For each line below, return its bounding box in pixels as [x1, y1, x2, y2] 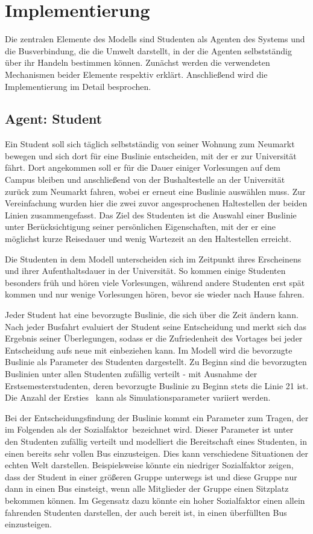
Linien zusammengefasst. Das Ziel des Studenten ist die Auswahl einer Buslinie [5, 208, 297, 221]
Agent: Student [5, 109, 103, 128]
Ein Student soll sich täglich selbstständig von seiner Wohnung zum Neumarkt [5, 138, 295, 150]
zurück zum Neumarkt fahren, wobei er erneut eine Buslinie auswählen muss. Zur [5, 185, 306, 197]
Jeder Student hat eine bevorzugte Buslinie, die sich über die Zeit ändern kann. [5, 308, 299, 321]
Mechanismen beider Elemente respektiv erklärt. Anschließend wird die [5, 68, 268, 80]
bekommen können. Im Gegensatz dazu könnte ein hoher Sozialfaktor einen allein [5, 494, 305, 506]
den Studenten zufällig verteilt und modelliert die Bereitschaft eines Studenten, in [5, 434, 308, 447]
